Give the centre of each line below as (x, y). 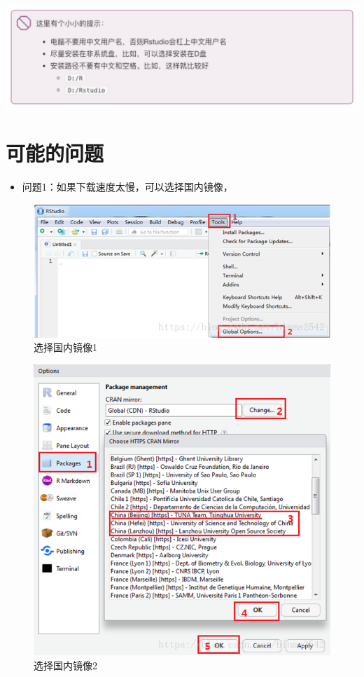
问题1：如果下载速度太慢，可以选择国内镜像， (127, 187)
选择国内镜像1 (65, 347)
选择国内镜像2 (65, 665)
